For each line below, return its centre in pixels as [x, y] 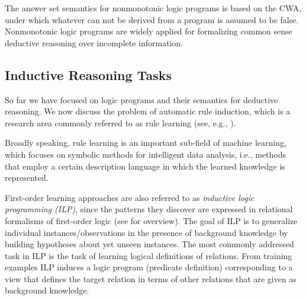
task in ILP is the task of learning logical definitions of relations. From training [149, 255]
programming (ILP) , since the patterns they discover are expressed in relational [149, 209]
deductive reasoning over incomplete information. [94, 42]
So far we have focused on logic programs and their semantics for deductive [141, 99]
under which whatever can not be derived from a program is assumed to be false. [152, 19]
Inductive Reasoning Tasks [88, 74]
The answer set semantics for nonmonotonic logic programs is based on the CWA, [153, 8]
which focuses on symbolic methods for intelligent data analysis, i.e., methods [146, 154]
